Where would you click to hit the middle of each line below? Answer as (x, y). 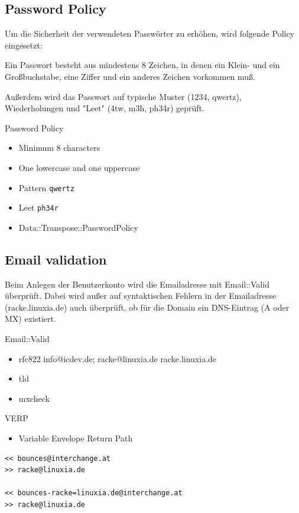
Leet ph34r (38, 207)
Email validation (56, 259)
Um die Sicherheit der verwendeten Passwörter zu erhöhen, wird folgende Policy (150, 33)
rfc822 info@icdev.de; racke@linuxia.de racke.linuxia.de (118, 358)
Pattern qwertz (46, 187)
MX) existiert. (30, 319)
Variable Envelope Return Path (76, 438)
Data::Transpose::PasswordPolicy (78, 227)
